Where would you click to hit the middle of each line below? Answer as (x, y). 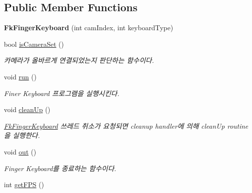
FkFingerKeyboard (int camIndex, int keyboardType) (89, 28)
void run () (20, 76)
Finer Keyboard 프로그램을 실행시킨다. (62, 93)
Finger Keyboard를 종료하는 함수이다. (60, 168)
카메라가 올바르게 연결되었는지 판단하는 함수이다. (79, 60)
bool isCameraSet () (34, 44)
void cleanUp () (27, 109)
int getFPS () (24, 184)
